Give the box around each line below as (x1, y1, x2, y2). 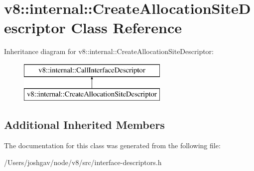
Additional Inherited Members (4, 117, 165, 132)
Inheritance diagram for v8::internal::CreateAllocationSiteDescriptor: (4, 46, 214, 57)
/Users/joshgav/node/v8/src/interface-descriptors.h (4, 157, 162, 167)
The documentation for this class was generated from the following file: (4, 140, 221, 151)
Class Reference (71, 17, 182, 38)
